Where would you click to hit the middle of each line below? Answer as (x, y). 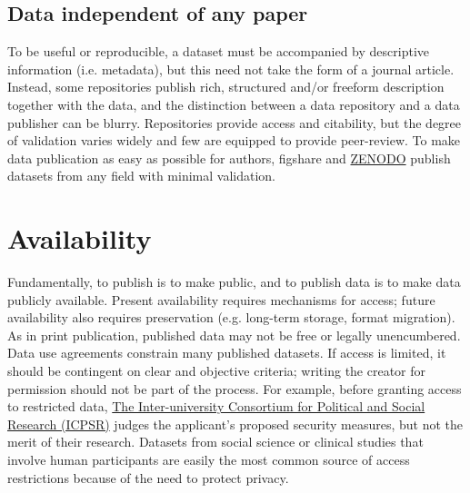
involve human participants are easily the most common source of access (209, 460)
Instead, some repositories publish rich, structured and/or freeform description (226, 87)
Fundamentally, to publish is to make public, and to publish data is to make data (234, 282)
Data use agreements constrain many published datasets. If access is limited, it (227, 353)
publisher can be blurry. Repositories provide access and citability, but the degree (235, 122)
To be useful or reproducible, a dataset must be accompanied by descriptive (219, 51)
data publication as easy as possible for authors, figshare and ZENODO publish (229, 158)
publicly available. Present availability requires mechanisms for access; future (221, 299)
